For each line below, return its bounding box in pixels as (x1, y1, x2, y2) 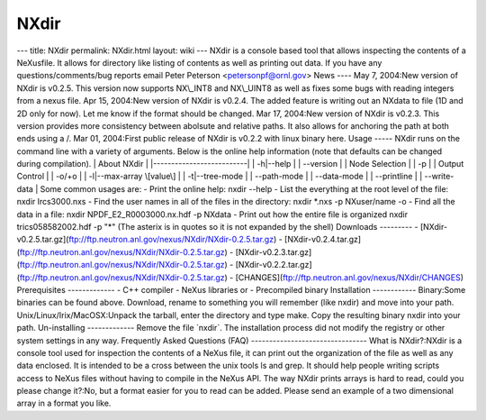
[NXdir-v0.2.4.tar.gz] (283, 234, 362, 245)
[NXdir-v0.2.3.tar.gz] (235, 246, 312, 257)
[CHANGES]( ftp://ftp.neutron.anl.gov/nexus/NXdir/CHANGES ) (235, 271, 463, 283)
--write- (424, 171, 454, 182)
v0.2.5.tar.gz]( (16, 234, 69, 245)
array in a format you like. (16, 397, 112, 409)
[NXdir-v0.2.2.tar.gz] (235, 260, 312, 270)
